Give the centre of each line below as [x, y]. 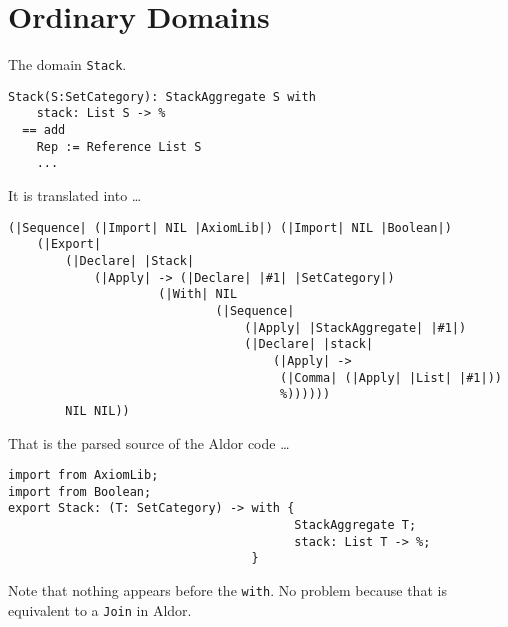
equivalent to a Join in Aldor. [100, 609]
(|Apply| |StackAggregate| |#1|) [355, 327]
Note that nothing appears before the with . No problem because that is [227, 590]
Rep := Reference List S [119, 146]
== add [44, 130]
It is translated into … [75, 195]
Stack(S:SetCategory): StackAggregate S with [162, 96]
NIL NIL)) [97, 410]
